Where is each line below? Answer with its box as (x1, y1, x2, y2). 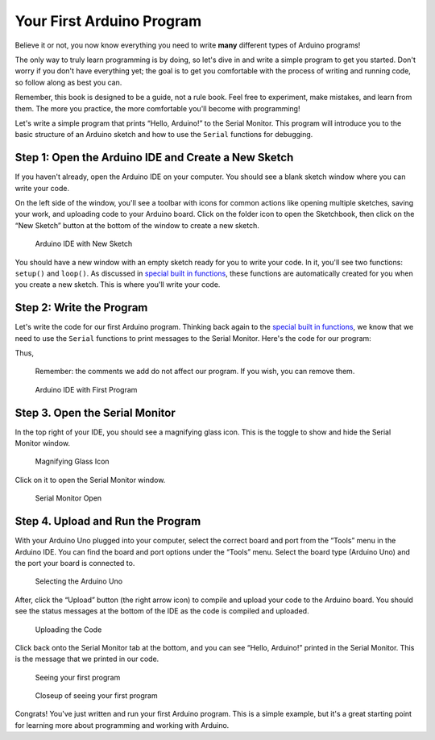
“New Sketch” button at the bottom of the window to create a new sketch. (14, 220, 259, 230)
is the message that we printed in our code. (14, 654, 159, 664)
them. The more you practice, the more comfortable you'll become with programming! (14, 103, 300, 113)
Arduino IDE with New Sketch (35, 239, 133, 249)
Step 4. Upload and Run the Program (14, 514, 201, 528)
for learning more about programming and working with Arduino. (14, 720, 230, 730)
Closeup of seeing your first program (35, 691, 158, 701)
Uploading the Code (35, 625, 102, 634)
